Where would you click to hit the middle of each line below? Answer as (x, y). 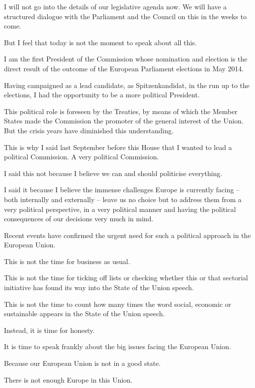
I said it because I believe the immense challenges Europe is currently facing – (122, 190)
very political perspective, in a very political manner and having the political (120, 209)
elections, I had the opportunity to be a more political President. (102, 95)
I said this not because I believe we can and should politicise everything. (113, 173)
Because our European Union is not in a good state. (82, 363)
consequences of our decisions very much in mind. (79, 219)
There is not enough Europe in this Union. (68, 379)
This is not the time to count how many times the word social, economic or (118, 304)
